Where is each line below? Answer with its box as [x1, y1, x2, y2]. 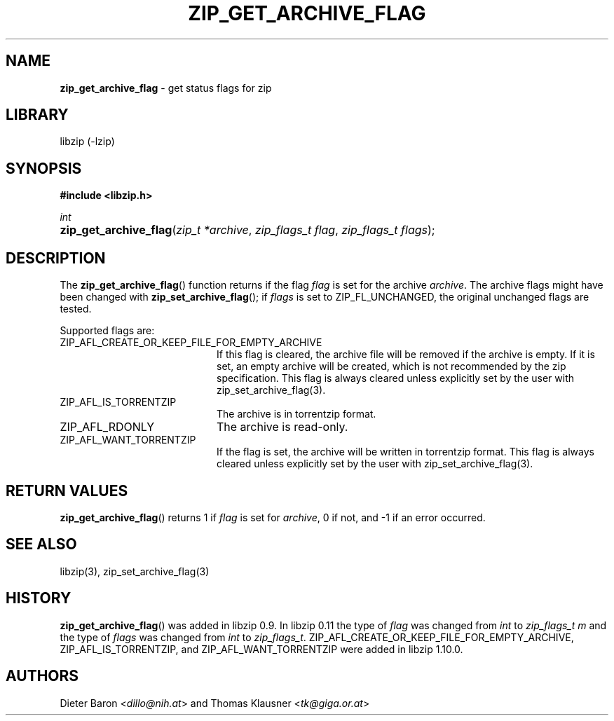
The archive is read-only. [216, 420, 348, 434]
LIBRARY [6, 106, 69, 124]
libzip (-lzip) [60, 135, 115, 148]
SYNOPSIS [6, 159, 82, 177]
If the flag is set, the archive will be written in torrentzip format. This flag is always [217, 446, 594, 458]
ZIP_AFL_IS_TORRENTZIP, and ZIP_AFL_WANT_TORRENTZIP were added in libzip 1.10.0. [60, 643, 463, 655]
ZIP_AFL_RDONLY [60, 420, 155, 434]
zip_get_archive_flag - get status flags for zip [60, 81, 272, 94]
